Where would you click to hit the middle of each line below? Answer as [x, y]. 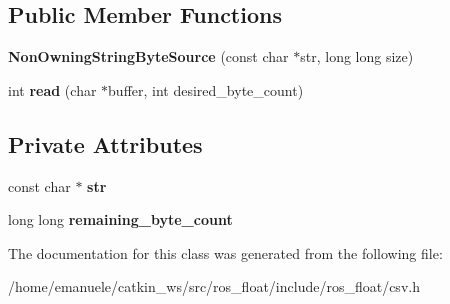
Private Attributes [105, 143]
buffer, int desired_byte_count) [206, 89]
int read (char [52, 89]
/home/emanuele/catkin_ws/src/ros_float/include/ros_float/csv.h [214, 286]
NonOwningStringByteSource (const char [148, 56]
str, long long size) [357, 56]
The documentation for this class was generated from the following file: [225, 252]
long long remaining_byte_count [120, 219]
